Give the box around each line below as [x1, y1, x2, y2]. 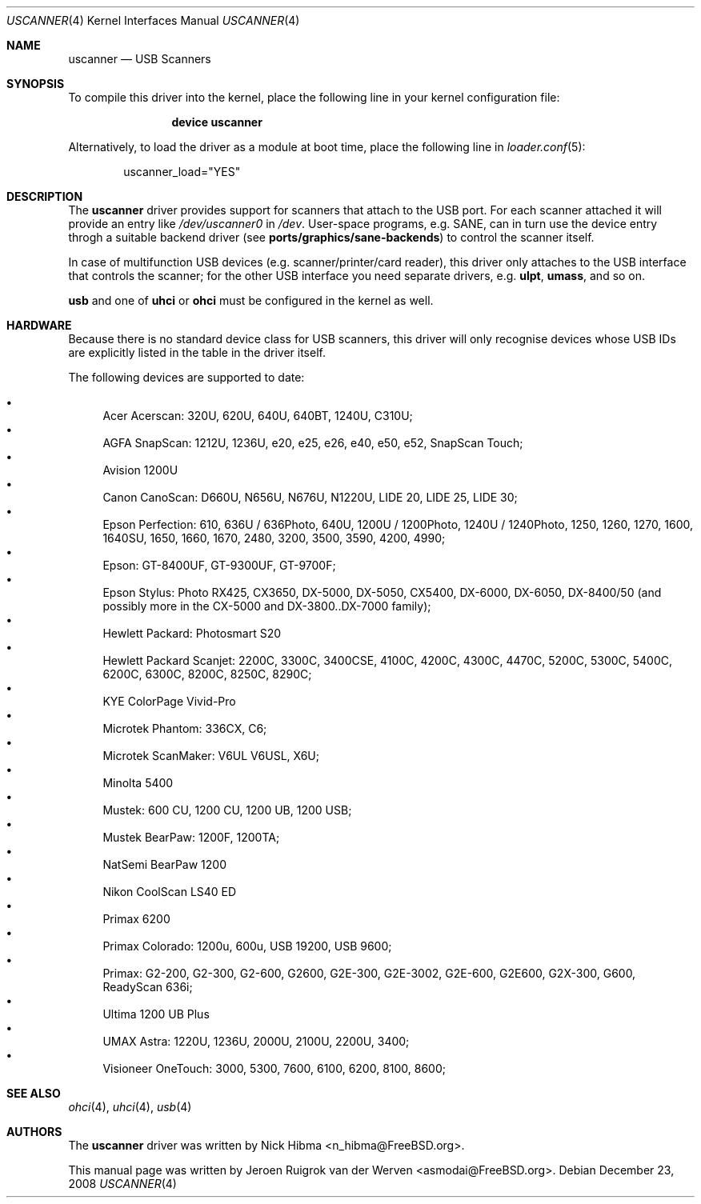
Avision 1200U [102, 463, 178, 477]
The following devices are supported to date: [68, 370, 305, 384]
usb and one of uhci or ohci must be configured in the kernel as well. [68, 294, 434, 307]
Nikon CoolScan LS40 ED [102, 885, 237, 898]
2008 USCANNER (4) [68, 1177, 177, 1190]
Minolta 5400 [102, 776, 174, 790]
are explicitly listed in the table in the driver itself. [68, 346, 326, 359]
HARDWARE [6, 318, 72, 332]
